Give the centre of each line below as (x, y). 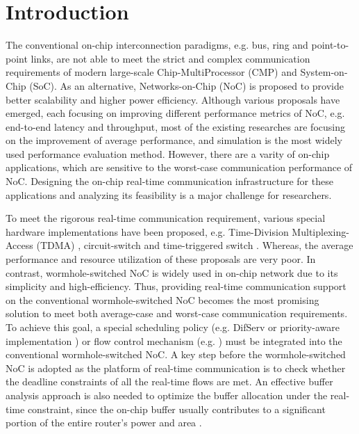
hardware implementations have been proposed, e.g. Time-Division (147, 231)
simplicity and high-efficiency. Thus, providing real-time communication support (176, 286)
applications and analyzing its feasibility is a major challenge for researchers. (169, 194)
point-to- (330, 45)
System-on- (324, 72)
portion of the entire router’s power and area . (104, 423)
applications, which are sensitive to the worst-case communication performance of (179, 167)
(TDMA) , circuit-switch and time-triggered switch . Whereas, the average (195, 245)
